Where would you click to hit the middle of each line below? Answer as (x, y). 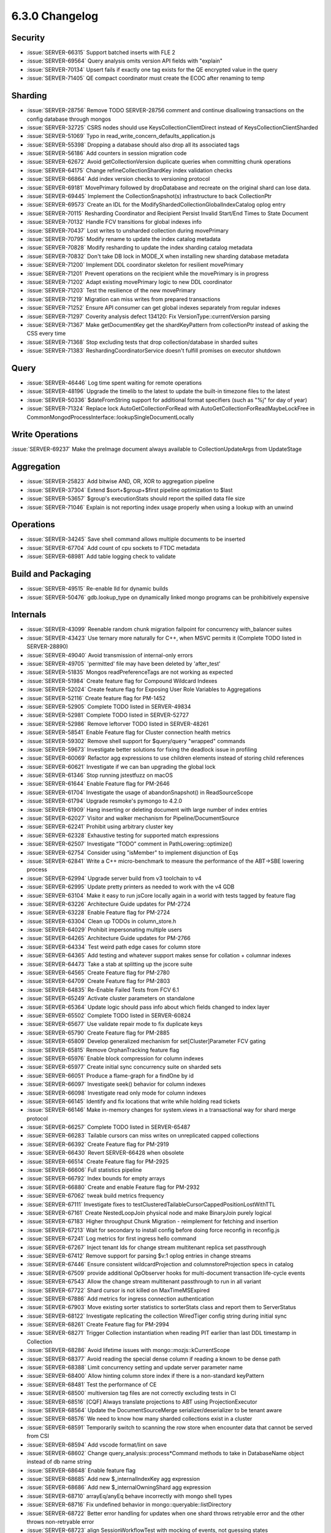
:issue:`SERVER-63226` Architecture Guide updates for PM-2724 (109, 904)
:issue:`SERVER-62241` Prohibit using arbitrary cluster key (100, 827)
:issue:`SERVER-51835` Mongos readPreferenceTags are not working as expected (130, 672)
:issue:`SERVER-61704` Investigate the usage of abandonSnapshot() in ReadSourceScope (140, 792)
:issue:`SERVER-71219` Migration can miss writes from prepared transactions (124, 299)
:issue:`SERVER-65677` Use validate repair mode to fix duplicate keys (115, 1024)
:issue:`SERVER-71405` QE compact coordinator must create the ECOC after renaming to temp (146, 78)
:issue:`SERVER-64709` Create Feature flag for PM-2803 (98, 981)
